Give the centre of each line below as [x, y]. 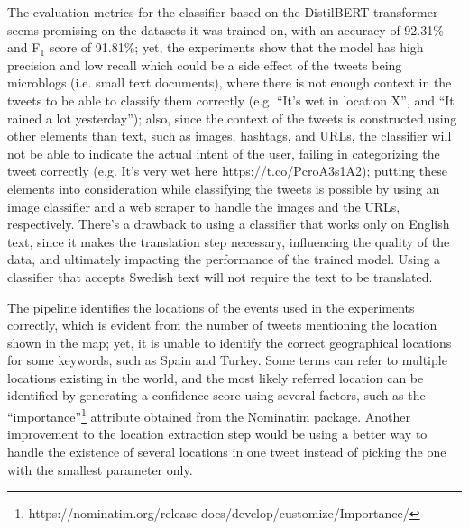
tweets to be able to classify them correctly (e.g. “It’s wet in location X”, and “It [231, 100]
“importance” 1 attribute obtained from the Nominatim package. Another [209, 415]
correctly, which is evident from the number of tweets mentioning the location [222, 325]
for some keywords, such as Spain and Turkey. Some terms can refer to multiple [227, 360]
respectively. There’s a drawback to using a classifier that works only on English [229, 224]
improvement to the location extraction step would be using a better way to [217, 434]
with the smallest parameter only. [100, 469]
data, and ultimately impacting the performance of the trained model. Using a [224, 259]
